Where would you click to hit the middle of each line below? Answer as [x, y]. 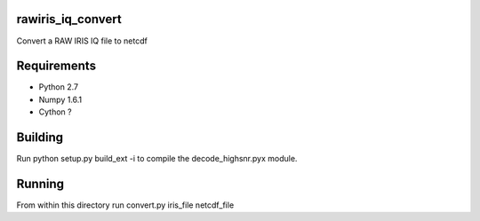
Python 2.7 [59, 87]
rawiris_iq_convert [69, 19]
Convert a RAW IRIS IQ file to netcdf [82, 41]
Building [40, 138]
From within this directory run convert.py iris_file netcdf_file [125, 205]
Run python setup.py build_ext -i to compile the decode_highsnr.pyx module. [157, 159]
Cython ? [55, 112]
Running [40, 183]
